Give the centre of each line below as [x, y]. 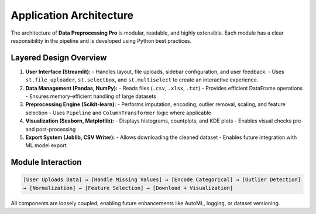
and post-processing [51, 129]
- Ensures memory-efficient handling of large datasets [91, 96]
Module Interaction [46, 162]
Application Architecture [72, 15]
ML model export [46, 145]
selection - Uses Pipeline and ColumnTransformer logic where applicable [118, 113]
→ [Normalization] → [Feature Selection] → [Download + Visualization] [128, 188]
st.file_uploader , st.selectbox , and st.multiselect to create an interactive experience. [142, 80]
